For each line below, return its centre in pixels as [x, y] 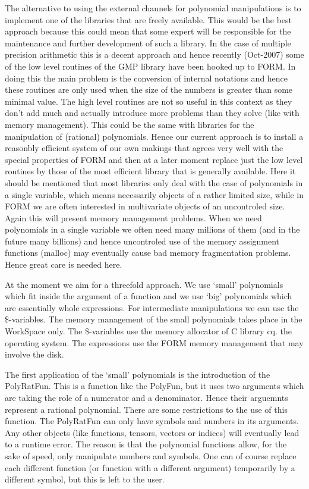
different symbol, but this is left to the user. [85, 479]
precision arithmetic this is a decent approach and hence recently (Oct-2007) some [154, 54]
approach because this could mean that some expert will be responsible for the [148, 31]
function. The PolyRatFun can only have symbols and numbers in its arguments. [152, 421]
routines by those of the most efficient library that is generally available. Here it [150, 171]
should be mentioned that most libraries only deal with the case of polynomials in [154, 182]
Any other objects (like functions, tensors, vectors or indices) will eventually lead [152, 432]
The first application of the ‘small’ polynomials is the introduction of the [138, 374]
